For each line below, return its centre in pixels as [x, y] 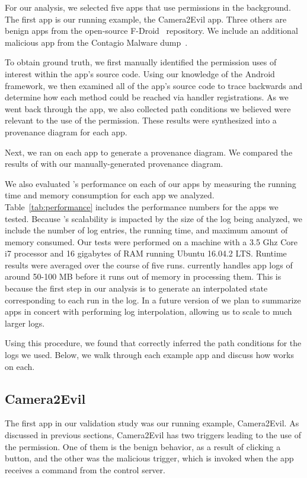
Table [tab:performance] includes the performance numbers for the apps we [142, 206]
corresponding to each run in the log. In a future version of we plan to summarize [153, 300]
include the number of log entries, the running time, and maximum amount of [146, 230]
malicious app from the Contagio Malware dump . [96, 42]
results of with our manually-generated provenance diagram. [114, 164]
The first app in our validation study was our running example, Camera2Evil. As [152, 423]
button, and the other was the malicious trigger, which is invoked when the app [149, 458]
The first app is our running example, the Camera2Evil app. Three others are [146, 19]
